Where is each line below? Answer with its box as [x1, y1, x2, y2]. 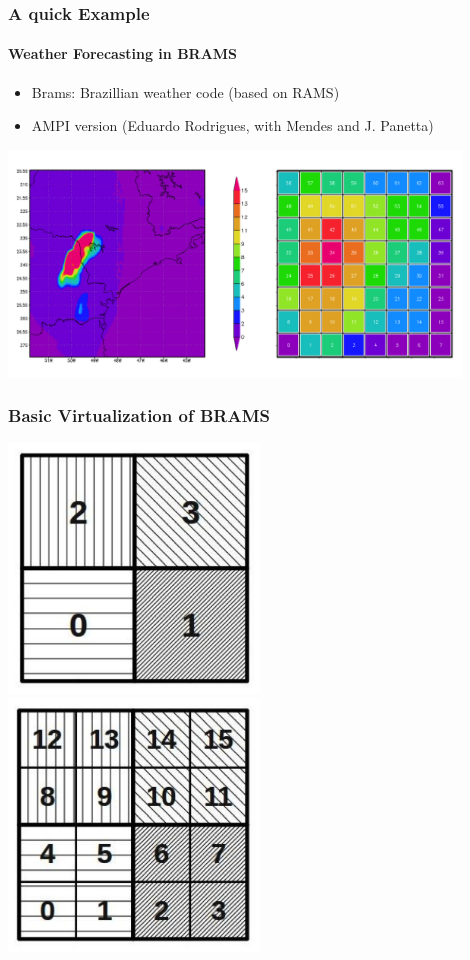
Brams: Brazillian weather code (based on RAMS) [31, 81, 340, 102]
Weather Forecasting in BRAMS [8, 43, 238, 64]
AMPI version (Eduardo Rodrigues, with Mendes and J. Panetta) [31, 115, 434, 136]
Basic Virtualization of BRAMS [8, 403, 270, 428]
